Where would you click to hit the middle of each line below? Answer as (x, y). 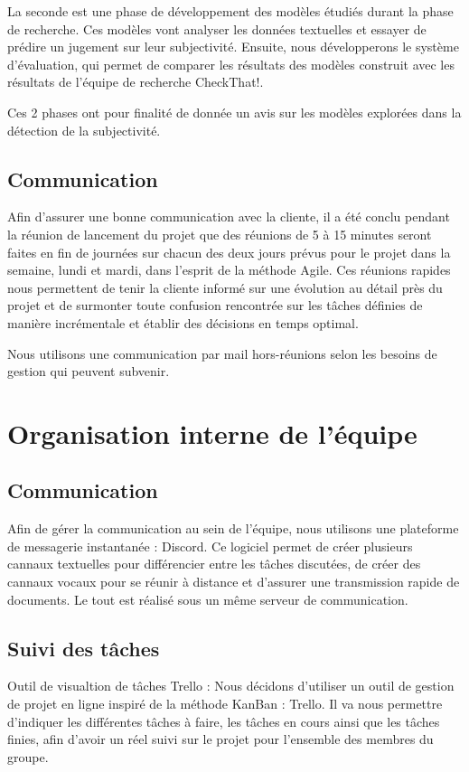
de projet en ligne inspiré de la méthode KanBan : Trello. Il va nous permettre (225, 704)
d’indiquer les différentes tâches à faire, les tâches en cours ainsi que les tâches (224, 721)
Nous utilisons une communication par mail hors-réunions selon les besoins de (222, 353)
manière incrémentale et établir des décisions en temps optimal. (183, 322)
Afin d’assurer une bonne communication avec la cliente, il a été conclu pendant (229, 217)
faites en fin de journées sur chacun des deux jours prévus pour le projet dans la (229, 252)
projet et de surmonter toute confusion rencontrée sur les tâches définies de (215, 305)
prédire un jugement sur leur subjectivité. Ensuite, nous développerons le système (233, 47)
